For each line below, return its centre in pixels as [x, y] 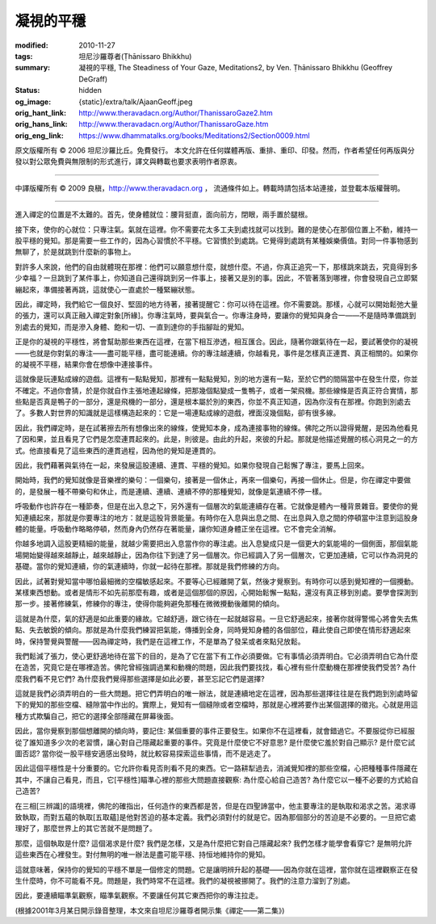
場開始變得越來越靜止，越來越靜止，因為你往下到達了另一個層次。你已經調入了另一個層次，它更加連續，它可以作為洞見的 [216, 555]
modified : [31, 45]
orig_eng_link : [39, 135]
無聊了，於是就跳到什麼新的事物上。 [75, 252]
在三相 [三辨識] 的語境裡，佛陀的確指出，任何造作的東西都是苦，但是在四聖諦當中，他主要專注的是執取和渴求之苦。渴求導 [216, 806]
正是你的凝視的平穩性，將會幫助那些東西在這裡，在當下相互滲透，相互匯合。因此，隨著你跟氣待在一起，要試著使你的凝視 [216, 342]
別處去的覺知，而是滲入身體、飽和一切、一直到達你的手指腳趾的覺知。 [132, 326]
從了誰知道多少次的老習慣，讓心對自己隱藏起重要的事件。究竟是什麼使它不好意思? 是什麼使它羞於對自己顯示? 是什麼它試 [215, 742]
